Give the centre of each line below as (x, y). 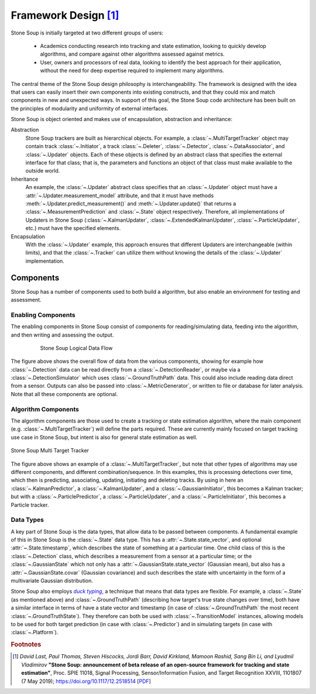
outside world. (43, 171)
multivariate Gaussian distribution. (52, 581)
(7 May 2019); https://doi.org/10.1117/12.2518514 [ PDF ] (86, 681)
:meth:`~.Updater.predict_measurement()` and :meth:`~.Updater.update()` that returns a (131, 203)
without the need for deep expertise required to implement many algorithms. (132, 71)
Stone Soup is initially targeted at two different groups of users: (87, 33)
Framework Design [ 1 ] (65, 15)
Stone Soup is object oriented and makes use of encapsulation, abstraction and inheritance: (121, 119)
